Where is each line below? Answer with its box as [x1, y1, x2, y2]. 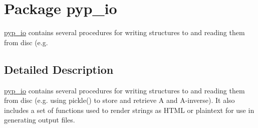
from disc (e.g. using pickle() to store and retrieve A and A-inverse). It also [4, 95, 235, 105]
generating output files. [4, 114, 75, 125]
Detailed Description [4, 61, 114, 77]
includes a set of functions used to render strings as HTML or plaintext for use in [4, 104, 254, 115]
